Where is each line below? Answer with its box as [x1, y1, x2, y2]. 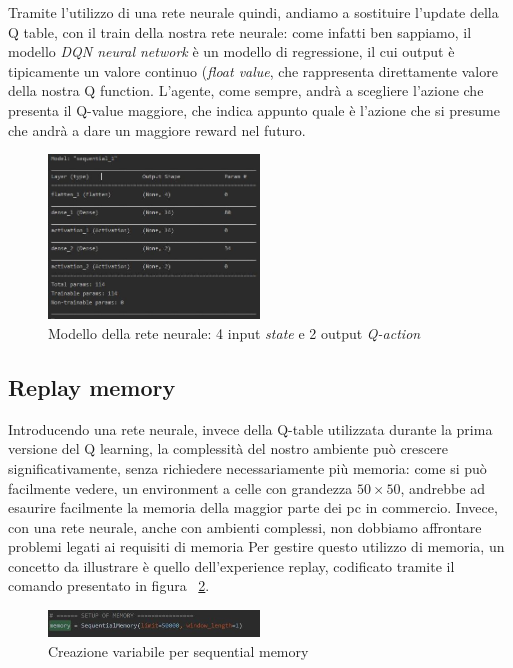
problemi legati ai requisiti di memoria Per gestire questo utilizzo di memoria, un [8, 536, 505, 557]
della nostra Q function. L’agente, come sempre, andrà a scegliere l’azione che [8, 80, 484, 101]
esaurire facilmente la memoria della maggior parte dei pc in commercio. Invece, [8, 497, 498, 518]
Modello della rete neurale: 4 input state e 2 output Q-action [48, 322, 421, 343]
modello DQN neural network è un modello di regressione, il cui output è [8, 41, 455, 62]
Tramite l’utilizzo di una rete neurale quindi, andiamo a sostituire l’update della [8, 2, 499, 22]
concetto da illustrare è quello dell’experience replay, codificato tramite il [8, 555, 455, 576]
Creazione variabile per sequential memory [48, 640, 309, 661]
